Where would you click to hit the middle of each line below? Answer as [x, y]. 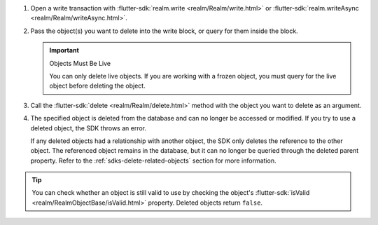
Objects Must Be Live [80, 63]
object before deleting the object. [98, 86]
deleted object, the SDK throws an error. [89, 128]
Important [64, 50]
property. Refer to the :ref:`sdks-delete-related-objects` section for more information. [153, 161]
